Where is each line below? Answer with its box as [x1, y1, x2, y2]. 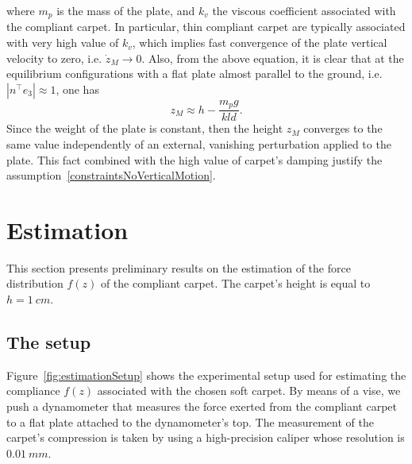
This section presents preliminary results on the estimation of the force [6, 259, 351, 276]
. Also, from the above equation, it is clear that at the [141, 49, 404, 66]
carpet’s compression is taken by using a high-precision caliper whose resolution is [6, 429, 405, 446]
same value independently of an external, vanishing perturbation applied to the [6, 135, 391, 152]
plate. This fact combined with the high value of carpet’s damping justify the [6, 151, 383, 168]
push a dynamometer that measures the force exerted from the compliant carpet [6, 397, 397, 414]
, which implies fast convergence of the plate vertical [132, 34, 387, 51]
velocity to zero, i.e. [6, 49, 102, 66]
